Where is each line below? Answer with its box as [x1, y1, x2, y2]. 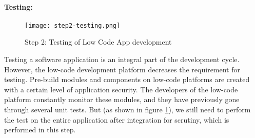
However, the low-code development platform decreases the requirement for [4, 64, 240, 74]
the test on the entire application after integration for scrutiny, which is [4, 114, 229, 125]
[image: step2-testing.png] [25, 22, 121, 29]
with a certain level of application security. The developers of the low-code [4, 84, 238, 94]
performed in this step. [4, 124, 76, 135]
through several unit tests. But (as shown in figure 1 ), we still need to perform [4, 104, 251, 115]
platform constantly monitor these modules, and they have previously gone [4, 94, 240, 105]
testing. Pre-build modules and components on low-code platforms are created [4, 74, 250, 85]
